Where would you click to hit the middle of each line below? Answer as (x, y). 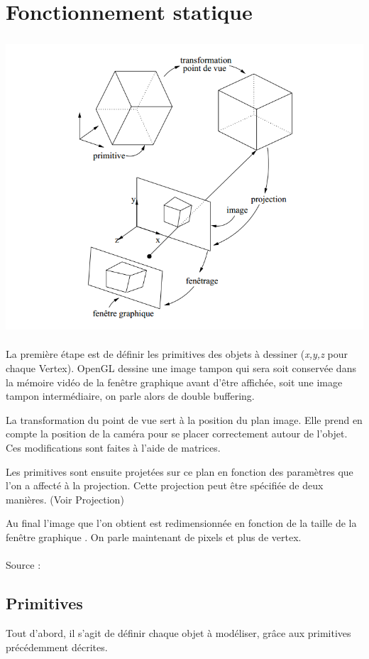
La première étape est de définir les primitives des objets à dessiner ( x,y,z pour (177, 354)
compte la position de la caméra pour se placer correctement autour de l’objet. (177, 434)
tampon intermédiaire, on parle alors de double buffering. (130, 396)
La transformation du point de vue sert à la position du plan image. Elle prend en (184, 419)
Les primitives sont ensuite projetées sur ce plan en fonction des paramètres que (180, 471)
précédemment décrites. (57, 647)
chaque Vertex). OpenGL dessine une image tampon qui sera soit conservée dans (181, 368)
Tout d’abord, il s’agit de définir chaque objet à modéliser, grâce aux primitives (178, 632)
